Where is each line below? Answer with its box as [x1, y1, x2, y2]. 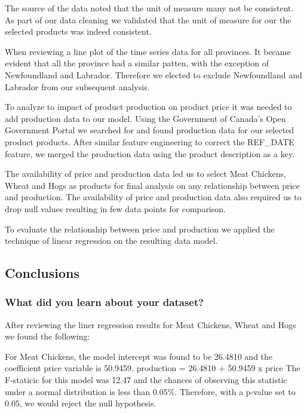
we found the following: [5, 330, 90, 342]
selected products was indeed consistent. [5, 25, 152, 38]
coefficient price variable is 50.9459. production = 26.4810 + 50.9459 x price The [5, 362, 300, 374]
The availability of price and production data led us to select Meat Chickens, [5, 167, 286, 180]
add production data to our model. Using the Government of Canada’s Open [5, 112, 286, 124]
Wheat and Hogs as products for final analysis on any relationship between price [5, 179, 300, 191]
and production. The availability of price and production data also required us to [5, 191, 302, 203]
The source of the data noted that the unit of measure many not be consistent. [5, 2, 294, 14]
